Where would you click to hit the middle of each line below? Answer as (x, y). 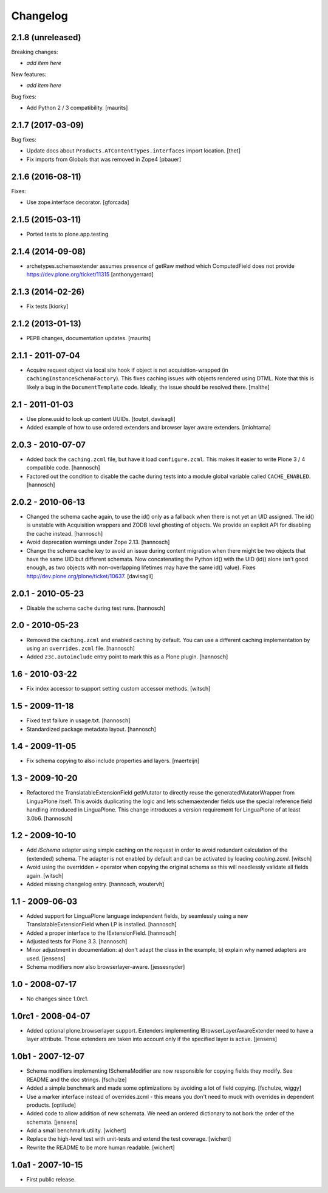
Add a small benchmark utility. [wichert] (76, 1130)
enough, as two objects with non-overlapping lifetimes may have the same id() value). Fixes (141, 567)
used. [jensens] (46, 958)
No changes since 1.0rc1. (58, 999)
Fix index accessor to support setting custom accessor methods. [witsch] (118, 689)
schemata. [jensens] (52, 1122)
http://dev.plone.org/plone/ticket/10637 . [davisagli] (90, 576)
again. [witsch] (45, 875)
